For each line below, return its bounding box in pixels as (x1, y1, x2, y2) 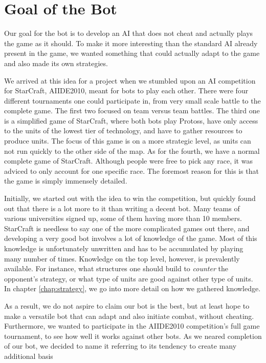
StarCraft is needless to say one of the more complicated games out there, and (4, 223, 250, 233)
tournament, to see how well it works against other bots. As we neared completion (4, 330, 262, 341)
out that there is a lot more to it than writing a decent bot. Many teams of (4, 203, 240, 213)
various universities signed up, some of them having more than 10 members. (4, 213, 242, 224)
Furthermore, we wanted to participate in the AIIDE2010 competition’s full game (4, 320, 260, 331)
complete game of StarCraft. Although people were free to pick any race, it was (4, 155, 253, 166)
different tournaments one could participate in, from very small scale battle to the (4, 95, 261, 106)
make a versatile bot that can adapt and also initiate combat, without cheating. (4, 310, 254, 321)
